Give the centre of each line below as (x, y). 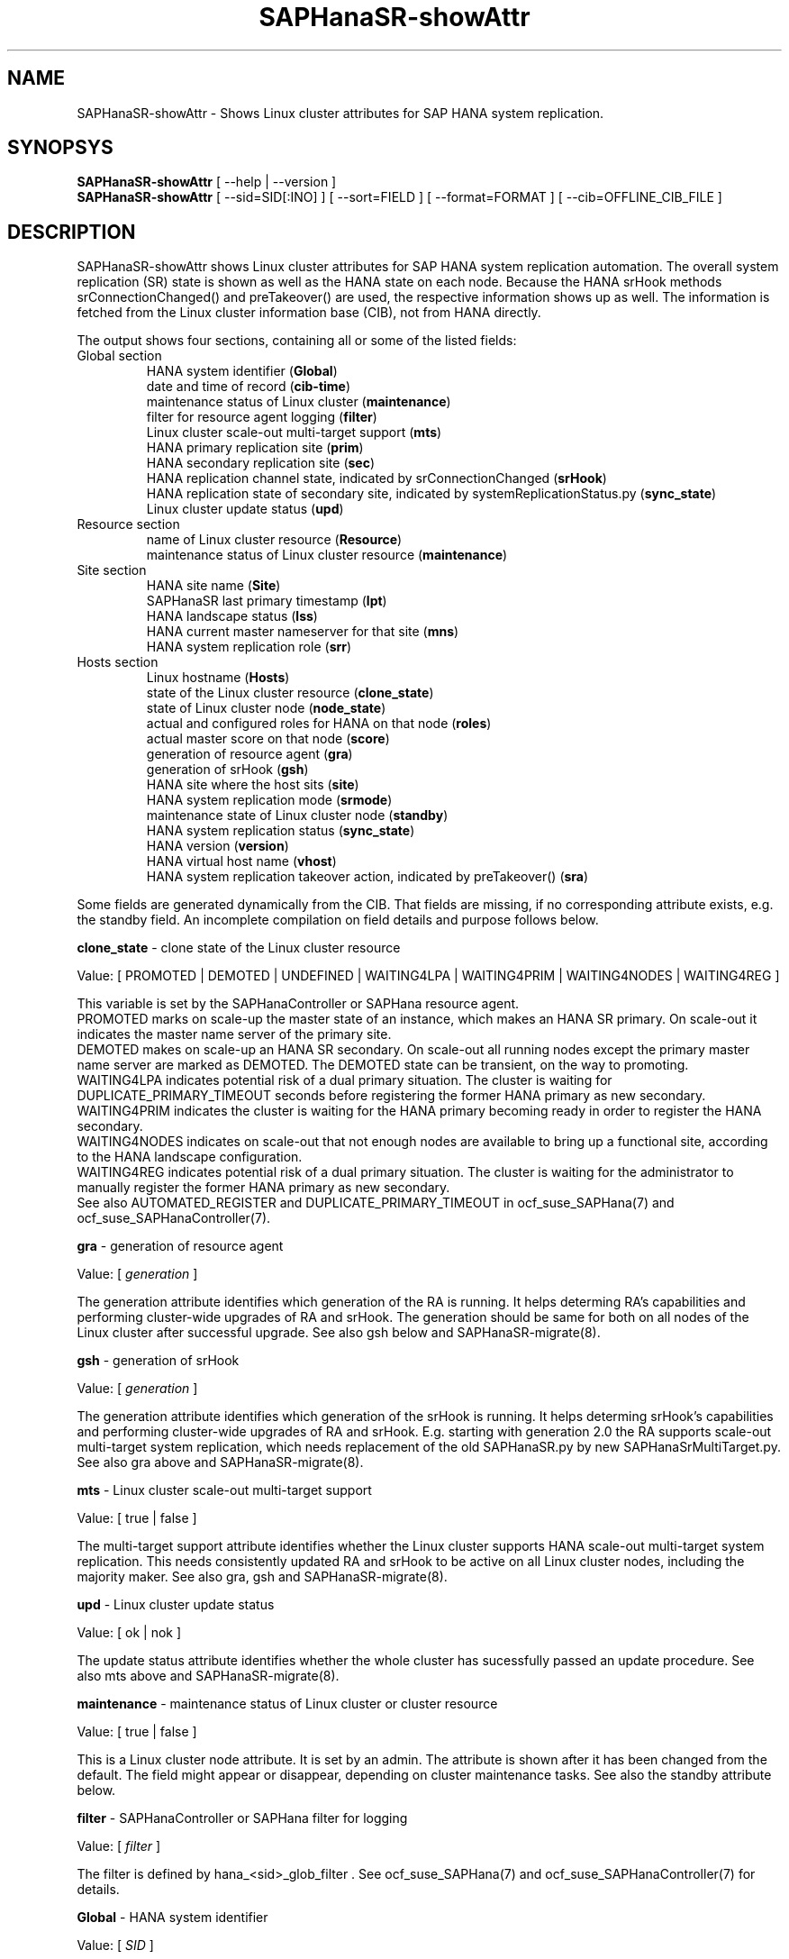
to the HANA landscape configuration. (190, 1157)
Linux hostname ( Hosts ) (218, 678)
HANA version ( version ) (218, 846)
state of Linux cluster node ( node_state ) (266, 708)
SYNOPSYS (60, 148)
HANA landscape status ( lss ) (232, 616)
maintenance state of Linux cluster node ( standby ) (297, 815)
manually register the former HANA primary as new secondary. (263, 1188)
